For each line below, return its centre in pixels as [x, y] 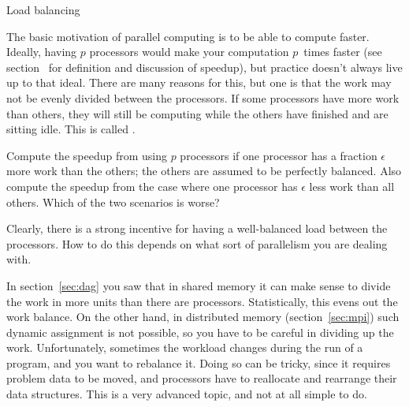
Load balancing [43, 9]
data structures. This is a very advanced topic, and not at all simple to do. [187, 394]
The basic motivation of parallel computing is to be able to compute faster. [188, 36]
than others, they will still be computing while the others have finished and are [197, 113]
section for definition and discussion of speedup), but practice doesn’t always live [204, 67]
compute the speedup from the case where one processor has [152, 186]
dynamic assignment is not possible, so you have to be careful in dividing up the [200, 332]
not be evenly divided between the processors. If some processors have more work [203, 97]
